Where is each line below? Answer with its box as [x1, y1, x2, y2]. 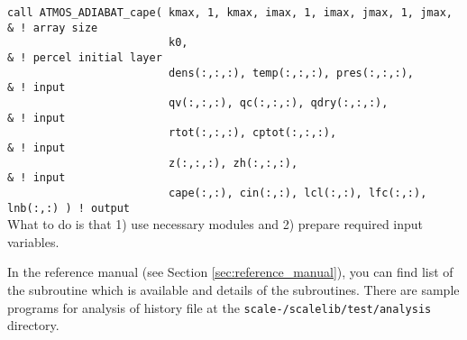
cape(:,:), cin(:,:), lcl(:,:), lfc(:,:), [168, 186, 427, 199]
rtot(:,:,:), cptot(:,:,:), [168, 126, 337, 140]
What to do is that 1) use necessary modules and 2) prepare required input [7, 215, 424, 234]
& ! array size [7, 21, 98, 34]
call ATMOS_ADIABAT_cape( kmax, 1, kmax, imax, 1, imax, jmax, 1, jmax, [7, 6, 453, 19]
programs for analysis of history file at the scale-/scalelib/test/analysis [7, 298, 432, 317]
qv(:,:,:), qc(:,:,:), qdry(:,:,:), [168, 96, 389, 109]
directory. [7, 316, 60, 335]
